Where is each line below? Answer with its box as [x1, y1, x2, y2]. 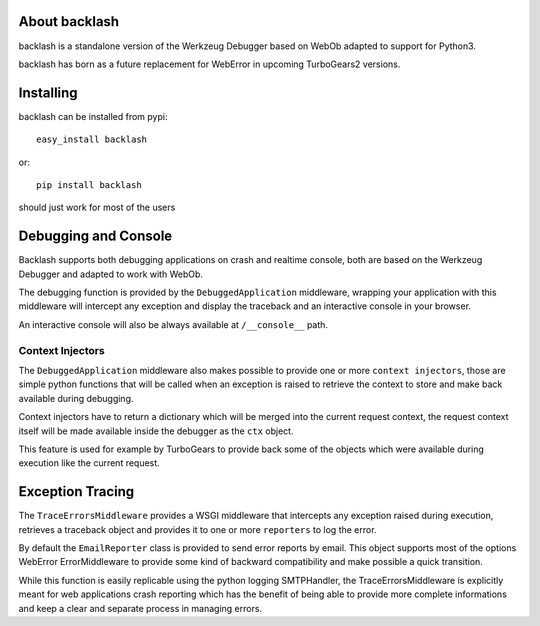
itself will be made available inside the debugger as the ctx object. [18, 425, 294, 437]
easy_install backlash [36, 134, 148, 145]
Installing [18, 84, 79, 101]
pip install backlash [36, 179, 142, 190]
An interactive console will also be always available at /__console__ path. [18, 318, 329, 330]
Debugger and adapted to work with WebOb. [18, 268, 204, 280]
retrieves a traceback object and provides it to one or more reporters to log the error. [18, 523, 377, 535]
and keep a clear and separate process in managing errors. [18, 602, 263, 614]
